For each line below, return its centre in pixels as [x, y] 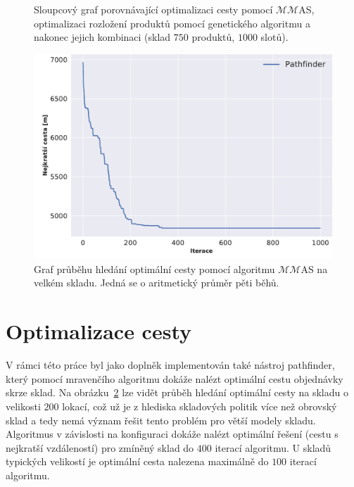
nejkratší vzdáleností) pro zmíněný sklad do [100, 447]
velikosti [23, 406]
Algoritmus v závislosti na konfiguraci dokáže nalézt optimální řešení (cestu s [172, 434]
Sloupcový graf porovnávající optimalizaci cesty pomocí [153, 9]
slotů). [274, 37]
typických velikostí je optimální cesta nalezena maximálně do [137, 461]
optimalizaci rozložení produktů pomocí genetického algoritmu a [172, 23]
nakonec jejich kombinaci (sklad [102, 37]
